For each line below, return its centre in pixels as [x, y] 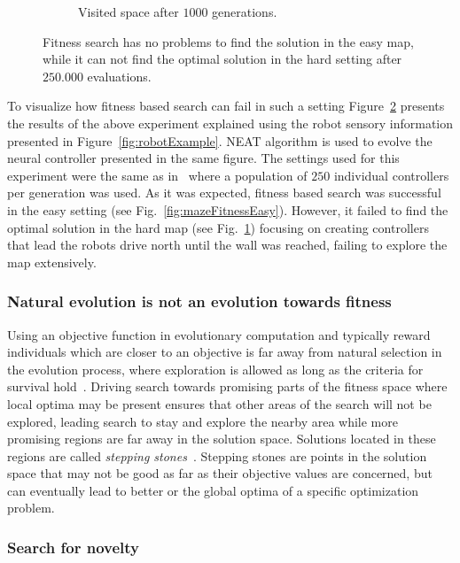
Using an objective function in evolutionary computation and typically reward [219, 334]
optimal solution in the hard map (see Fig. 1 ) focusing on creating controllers [218, 227]
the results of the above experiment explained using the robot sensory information [230, 123]
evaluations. [119, 76]
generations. [245, 12]
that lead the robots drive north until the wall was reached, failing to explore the [227, 245]
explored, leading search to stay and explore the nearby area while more [203, 421]
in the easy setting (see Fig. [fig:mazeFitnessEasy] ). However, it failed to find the [228, 209]
